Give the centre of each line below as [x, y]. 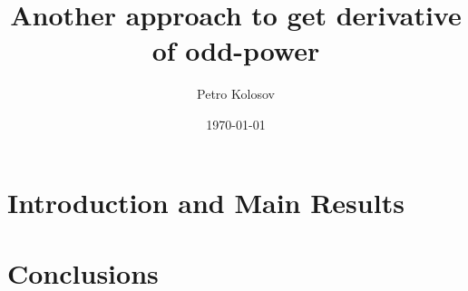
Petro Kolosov [236, 94]
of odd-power [236, 50]
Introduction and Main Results [206, 202]
